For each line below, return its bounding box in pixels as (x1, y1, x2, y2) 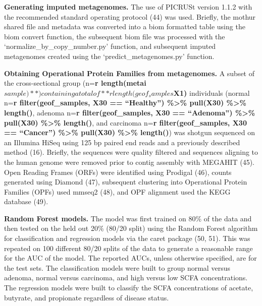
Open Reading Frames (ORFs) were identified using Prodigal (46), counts (4, 166, 232, 177)
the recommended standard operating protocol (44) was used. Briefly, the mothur (4, 11, 256, 22)
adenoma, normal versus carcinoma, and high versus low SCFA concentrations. (4, 272, 248, 283)
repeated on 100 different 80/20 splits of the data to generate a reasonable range (4, 242, 253, 253)
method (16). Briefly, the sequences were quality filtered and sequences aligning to (4, 147, 258, 157)
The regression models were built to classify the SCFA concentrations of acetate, (4, 282, 253, 293)
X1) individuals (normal (173, 87, 250, 98)
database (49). (4, 196, 48, 207)
